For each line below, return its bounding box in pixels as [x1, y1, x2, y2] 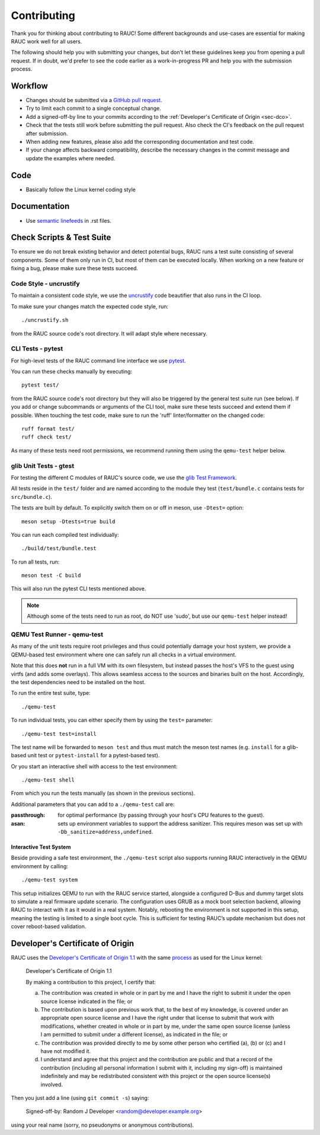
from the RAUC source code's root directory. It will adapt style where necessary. [11, 330, 207, 337]
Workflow [11, 81, 49, 91]
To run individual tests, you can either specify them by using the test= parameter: [11, 716, 213, 724]
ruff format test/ [21, 425, 75, 432]
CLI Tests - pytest [11, 344, 63, 353]
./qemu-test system [21, 877, 78, 883]
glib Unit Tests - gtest [11, 461, 74, 470]
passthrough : [11, 811, 46, 819]
